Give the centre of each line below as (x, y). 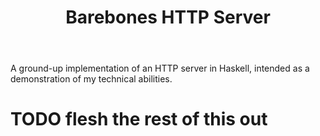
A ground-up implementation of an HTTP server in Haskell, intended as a (160, 68)
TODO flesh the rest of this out (139, 119)
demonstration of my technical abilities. (91, 79)
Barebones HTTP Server (168, 17)
